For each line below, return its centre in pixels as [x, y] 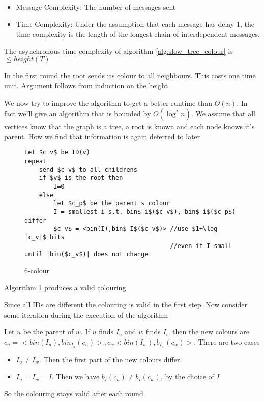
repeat [35, 161]
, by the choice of [187, 376]
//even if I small [201, 246]
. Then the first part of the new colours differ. [110, 359]
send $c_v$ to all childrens [88, 169]
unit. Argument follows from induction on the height [86, 85]
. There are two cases [227, 341]
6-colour [37, 270]
